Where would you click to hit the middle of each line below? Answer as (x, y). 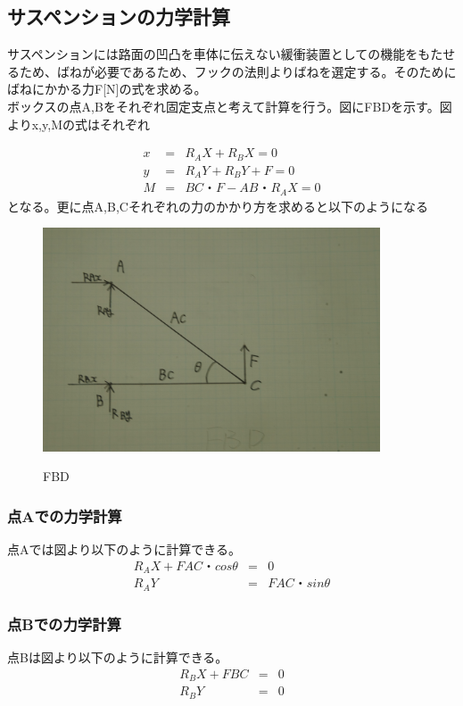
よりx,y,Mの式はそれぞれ (79, 124)
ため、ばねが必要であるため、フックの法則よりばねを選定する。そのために (238, 71)
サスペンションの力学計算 (119, 17)
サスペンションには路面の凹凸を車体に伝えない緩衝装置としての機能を (213, 54)
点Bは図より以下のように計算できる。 (118, 657)
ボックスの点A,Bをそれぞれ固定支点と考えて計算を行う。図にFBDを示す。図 (230, 106)
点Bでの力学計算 (64, 623)
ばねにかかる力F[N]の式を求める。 (104, 89)
